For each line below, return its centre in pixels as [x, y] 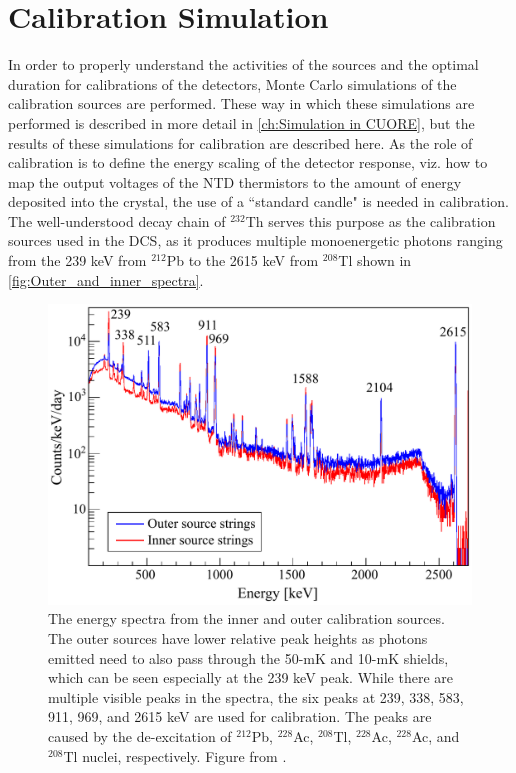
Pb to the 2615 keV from [242, 260]
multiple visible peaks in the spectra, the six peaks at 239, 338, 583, [256, 696]
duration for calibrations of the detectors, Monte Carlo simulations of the [232, 83]
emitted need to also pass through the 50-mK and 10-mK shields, [248, 657]
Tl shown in [375, 260]
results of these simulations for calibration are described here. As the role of [240, 142]
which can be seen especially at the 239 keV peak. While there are [251, 677]
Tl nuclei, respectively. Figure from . [175, 755]
